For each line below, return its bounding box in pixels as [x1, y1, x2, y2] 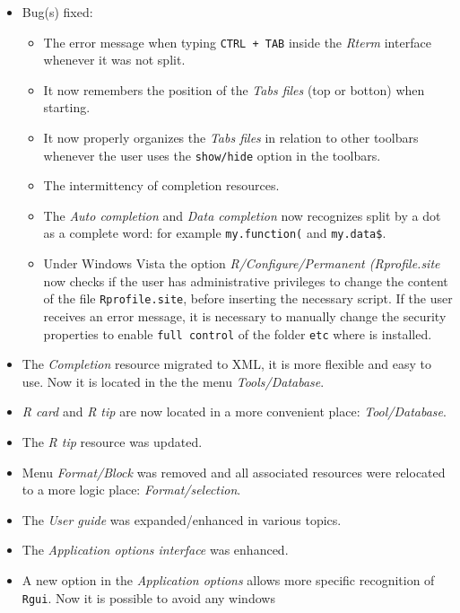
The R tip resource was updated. [22, 433, 203, 451]
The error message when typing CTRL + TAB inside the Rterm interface [43, 32, 431, 51]
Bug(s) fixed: [22, 3, 93, 21]
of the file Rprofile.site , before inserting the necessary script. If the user [43, 289, 453, 308]
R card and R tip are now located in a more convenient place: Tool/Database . [22, 402, 447, 421]
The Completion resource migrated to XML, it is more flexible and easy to [22, 355, 431, 373]
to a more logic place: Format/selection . [22, 480, 241, 499]
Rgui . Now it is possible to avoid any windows [22, 588, 275, 607]
